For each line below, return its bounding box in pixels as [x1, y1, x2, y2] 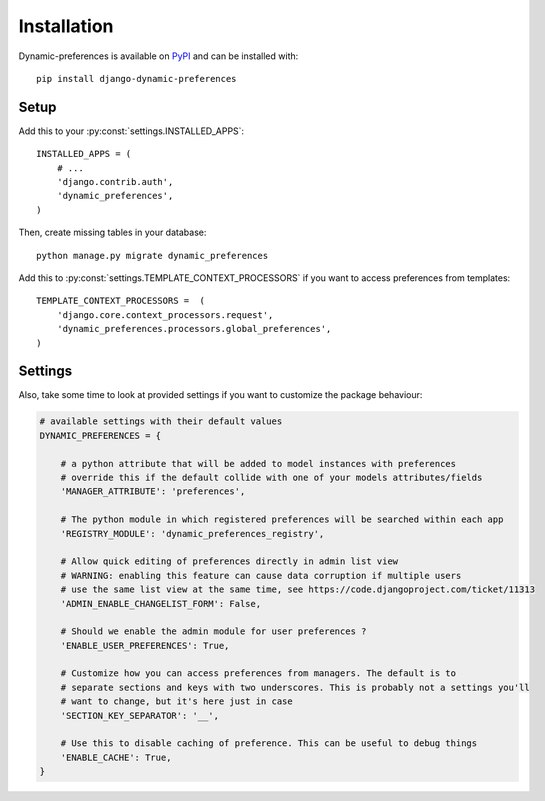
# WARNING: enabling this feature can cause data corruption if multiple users [60, 570, 462, 581]
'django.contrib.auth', [56, 176, 174, 188]
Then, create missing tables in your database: [18, 226, 207, 239]
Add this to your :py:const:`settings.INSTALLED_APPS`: [18, 125, 245, 137]
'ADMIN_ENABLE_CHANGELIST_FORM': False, [60, 598, 262, 609]
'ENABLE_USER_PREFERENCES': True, [60, 640, 230, 651]
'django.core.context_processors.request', [56, 309, 274, 320]
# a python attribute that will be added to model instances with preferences [60, 458, 457, 469]
